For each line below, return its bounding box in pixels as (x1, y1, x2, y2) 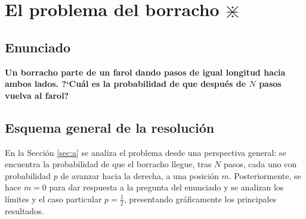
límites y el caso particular (5, 192, 102, 205)
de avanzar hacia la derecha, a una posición (60, 169, 219, 182)
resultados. (5, 204, 44, 217)
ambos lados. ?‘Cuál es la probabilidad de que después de (5, 77, 246, 90)
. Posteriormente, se (228, 169, 301, 182)
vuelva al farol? (5, 89, 69, 101)
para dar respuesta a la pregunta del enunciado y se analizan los (49, 181, 284, 193)
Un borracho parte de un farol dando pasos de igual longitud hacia (5, 65, 286, 78)
